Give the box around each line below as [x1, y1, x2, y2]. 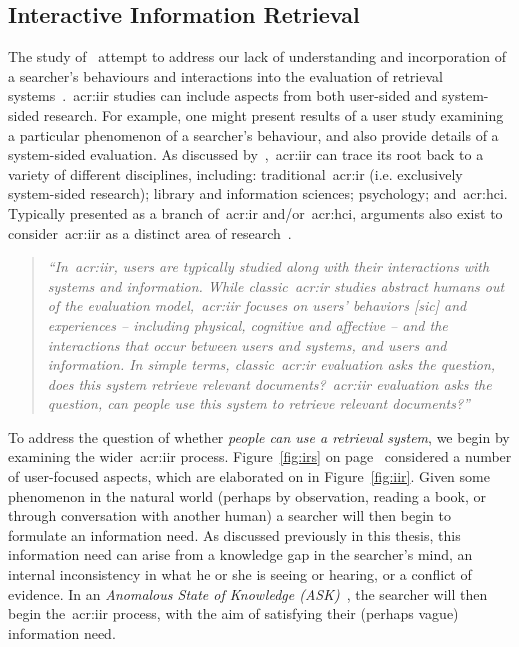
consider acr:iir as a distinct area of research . [8, 222, 292, 243]
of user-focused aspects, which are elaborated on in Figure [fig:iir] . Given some [8, 466, 490, 487]
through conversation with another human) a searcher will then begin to [8, 505, 451, 526]
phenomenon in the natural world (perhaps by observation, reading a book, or [8, 485, 487, 506]
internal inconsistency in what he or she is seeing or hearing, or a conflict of [8, 564, 472, 585]
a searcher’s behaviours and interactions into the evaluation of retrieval [8, 65, 443, 86]
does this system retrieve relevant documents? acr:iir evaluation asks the [47, 373, 492, 394]
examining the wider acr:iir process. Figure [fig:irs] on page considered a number [8, 446, 512, 467]
